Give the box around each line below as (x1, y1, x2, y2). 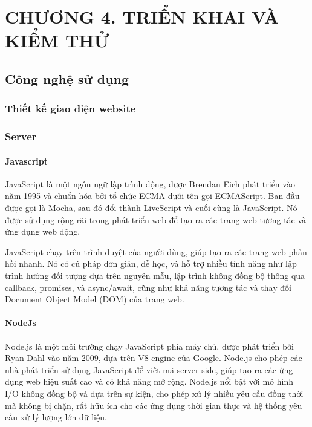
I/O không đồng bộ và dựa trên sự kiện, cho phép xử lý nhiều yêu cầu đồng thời (5, 386, 304, 399)
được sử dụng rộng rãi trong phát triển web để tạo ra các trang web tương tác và (5, 213, 307, 226)
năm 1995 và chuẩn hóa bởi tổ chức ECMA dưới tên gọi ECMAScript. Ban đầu (5, 189, 300, 202)
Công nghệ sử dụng (5, 69, 129, 88)
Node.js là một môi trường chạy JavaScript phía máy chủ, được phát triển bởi (5, 339, 294, 352)
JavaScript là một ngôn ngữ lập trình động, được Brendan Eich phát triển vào (5, 177, 295, 190)
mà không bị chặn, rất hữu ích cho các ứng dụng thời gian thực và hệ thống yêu (5, 399, 302, 411)
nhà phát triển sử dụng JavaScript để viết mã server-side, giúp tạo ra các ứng (5, 363, 293, 376)
